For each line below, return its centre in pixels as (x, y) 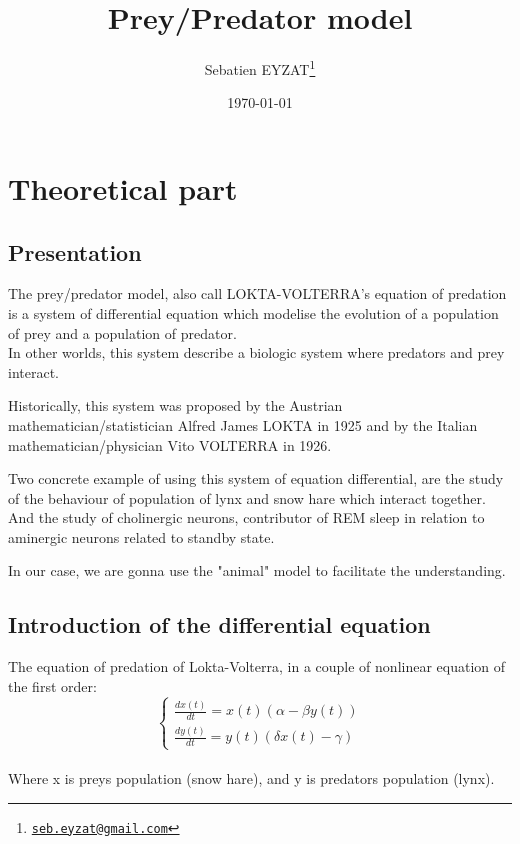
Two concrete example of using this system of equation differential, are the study (256, 478)
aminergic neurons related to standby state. (141, 536)
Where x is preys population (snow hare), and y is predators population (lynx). (251, 777)
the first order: (52, 685)
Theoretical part (123, 187)
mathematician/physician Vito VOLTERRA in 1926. (170, 444)
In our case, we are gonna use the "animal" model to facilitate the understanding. (257, 570)
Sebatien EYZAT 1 (260, 67)
